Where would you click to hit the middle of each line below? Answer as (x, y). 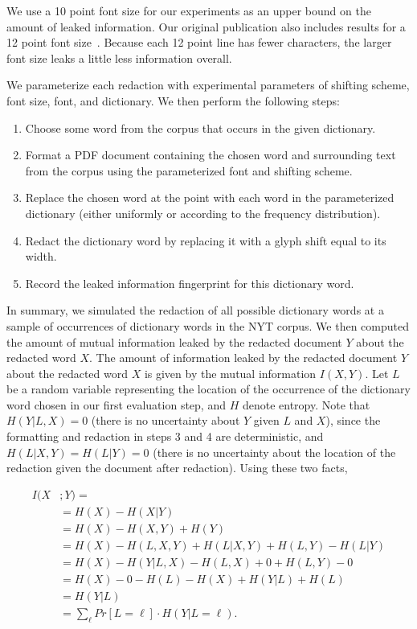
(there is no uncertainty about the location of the (274, 452)
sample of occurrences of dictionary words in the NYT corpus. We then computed (208, 325)
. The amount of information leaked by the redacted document (243, 358)
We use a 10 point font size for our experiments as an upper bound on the (189, 10)
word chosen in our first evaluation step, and (116, 404)
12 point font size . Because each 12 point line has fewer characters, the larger (199, 42)
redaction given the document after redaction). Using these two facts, (177, 468)
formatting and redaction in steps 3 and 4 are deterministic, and (165, 436)
